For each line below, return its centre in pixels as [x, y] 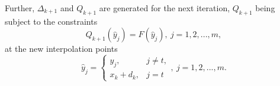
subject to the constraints [51, 21]
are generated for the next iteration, [165, 8]
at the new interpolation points [61, 49]
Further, [20, 8]
